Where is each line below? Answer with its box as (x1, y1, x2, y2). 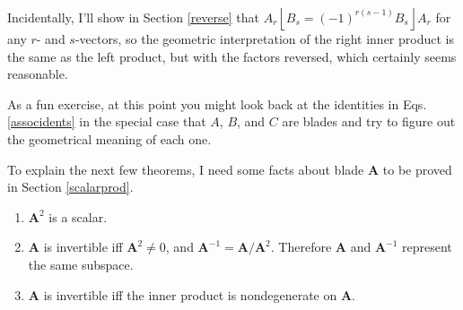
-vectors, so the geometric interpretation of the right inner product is (74, 30, 454, 47)
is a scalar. (48, 207, 108, 226)
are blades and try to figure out (282, 112, 456, 131)
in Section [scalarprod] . (7, 177, 134, 196)
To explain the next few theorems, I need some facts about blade (7, 159, 364, 178)
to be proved (382, 159, 452, 178)
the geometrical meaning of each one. (7, 129, 212, 148)
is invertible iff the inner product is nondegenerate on (43, 285, 337, 304)
